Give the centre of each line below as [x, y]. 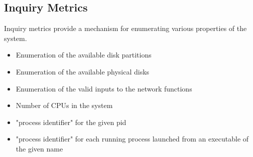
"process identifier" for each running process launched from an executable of [132, 139]
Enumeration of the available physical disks [83, 71]
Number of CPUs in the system [64, 105]
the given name [39, 148]
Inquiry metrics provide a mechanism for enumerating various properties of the [125, 28]
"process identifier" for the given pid [71, 122]
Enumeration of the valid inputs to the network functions [104, 88]
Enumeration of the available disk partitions [84, 55]
